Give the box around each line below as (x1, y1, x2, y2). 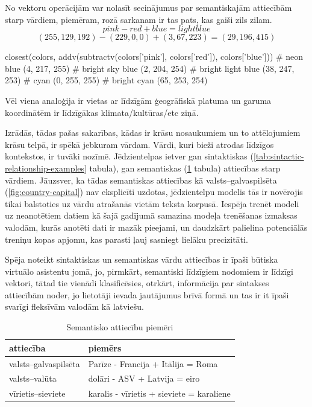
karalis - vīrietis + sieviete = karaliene (88, 387, 231, 400)
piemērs (88, 341, 122, 354)
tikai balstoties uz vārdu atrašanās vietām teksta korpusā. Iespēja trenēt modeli (5, 197, 299, 210)
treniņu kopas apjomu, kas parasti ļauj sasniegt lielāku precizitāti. (5, 232, 248, 245)
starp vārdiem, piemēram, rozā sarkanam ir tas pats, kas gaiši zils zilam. (5, 13, 272, 25)
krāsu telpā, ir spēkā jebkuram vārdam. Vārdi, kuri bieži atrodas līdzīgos (5, 138, 274, 150)
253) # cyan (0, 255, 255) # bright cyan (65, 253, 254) (5, 74, 208, 86)
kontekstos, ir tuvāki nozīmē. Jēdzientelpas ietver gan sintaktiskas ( (5, 150, 254, 162)
